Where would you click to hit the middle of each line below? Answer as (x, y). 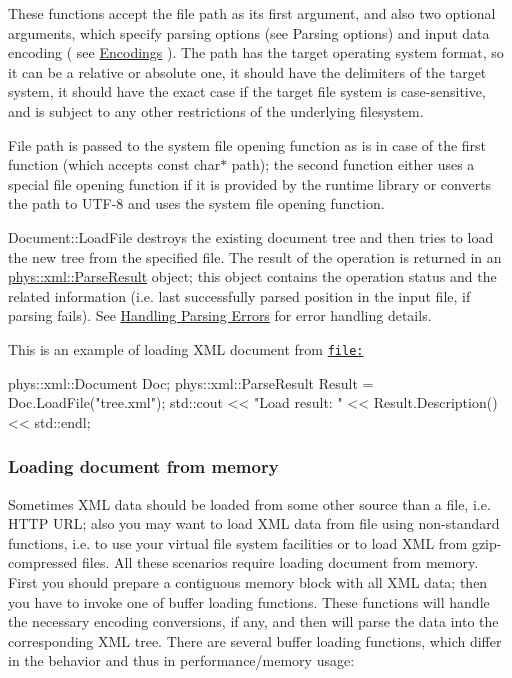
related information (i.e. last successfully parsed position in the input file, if (239, 295)
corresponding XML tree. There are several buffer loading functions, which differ (255, 640)
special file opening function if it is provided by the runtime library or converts (250, 183)
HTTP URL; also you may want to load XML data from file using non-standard (254, 523)
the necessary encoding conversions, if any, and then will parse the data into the (253, 621)
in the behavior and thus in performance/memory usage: (181, 660)
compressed (43, 562)
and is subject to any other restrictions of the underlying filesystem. (216, 110)
